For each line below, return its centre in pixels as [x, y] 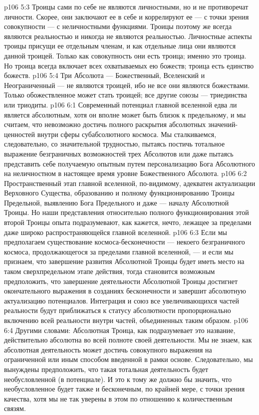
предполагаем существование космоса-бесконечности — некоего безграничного [125, 242]
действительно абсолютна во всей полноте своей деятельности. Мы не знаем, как [128, 340]
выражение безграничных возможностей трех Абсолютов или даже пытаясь [119, 153]
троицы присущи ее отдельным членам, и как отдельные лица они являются [120, 46]
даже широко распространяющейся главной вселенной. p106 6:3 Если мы [116, 232]
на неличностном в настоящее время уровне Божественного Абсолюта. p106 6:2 [126, 173]
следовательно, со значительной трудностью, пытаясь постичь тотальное [115, 144]
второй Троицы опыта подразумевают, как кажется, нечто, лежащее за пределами [128, 222]
